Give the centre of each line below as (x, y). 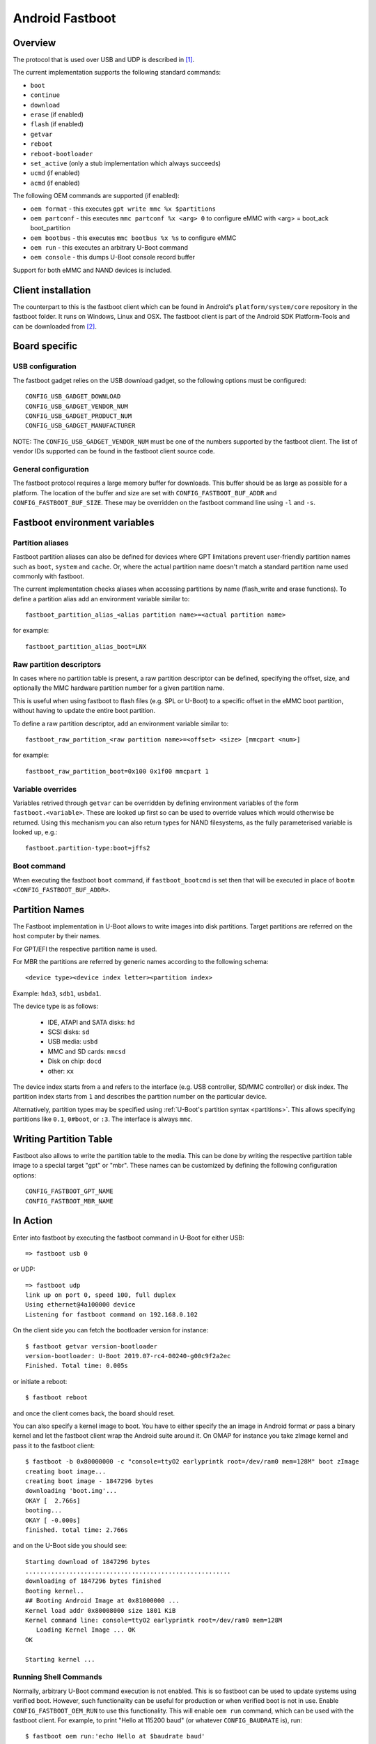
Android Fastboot (64, 18)
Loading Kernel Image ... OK (86, 1630)
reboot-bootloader (62, 154)
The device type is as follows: (56, 1006)
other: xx (61, 1071)
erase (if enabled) (57, 114)
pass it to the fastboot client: (54, 1445)
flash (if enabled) (57, 124)
